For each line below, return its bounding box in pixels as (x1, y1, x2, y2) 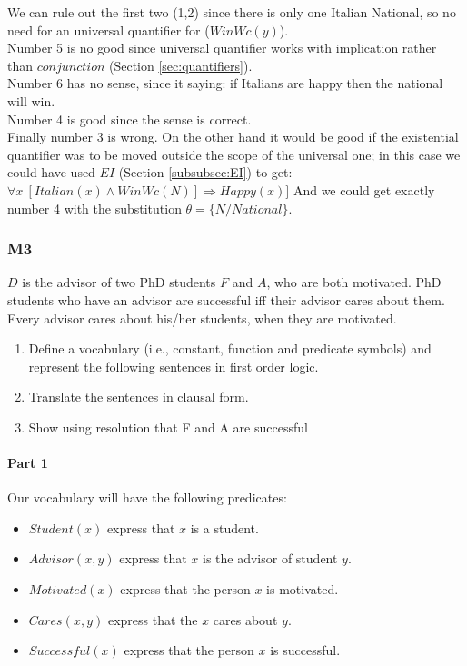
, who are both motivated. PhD (266, 273, 442, 292)
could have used (7, 163, 95, 182)
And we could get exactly (293, 180, 435, 199)
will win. (7, 91, 55, 110)
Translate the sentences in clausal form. (28, 387, 249, 406)
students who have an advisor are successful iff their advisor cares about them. (7, 290, 445, 309)
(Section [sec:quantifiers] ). (108, 55, 253, 75)
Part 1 (7, 453, 48, 472)
